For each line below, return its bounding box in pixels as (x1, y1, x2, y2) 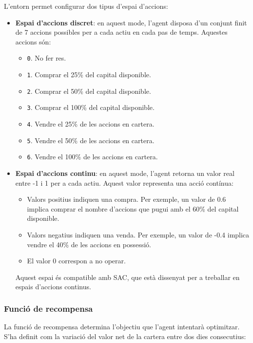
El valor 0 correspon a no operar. (27, 256, 126, 266)
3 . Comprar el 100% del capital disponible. (27, 102, 155, 112)
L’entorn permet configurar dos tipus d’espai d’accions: (4, 1, 168, 11)
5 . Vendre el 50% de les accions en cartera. (27, 135, 155, 145)
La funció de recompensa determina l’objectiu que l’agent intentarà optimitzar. (4, 322, 240, 332)
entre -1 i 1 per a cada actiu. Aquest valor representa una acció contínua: (15, 177, 234, 188)
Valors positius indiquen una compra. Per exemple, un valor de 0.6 (27, 194, 226, 204)
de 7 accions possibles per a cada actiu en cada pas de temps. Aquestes (15, 27, 228, 37)
